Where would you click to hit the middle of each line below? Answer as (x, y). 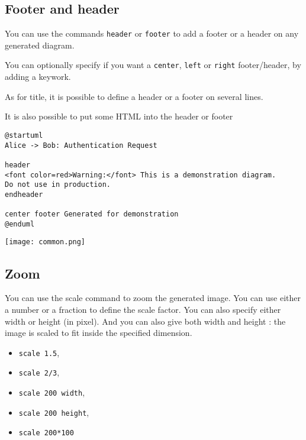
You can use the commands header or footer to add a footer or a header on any (152, 33)
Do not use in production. (58, 185)
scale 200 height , (54, 412)
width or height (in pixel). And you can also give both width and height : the (145, 321)
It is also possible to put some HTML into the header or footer (119, 116)
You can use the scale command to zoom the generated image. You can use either (153, 298)
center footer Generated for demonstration (92, 214)
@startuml (24, 135)
